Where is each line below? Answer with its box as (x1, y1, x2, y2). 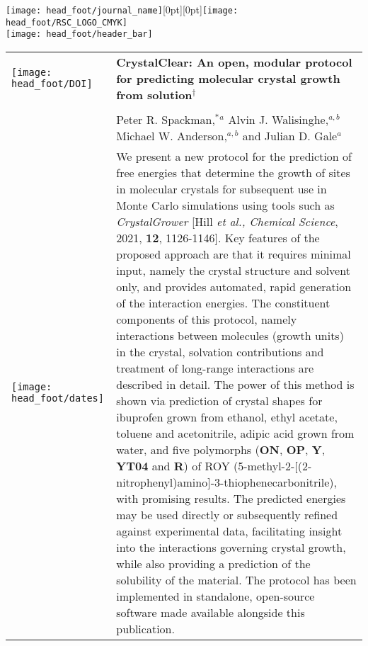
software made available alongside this (116, 603, 305, 620)
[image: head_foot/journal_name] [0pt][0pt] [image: (6, 2, 238, 16)
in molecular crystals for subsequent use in (116, 180, 327, 197)
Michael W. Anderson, (116, 127, 227, 144)
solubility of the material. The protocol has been (116, 571, 357, 588)
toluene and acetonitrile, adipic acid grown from (116, 424, 355, 441)
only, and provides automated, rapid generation (116, 278, 352, 295)
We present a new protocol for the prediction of (116, 147, 352, 164)
